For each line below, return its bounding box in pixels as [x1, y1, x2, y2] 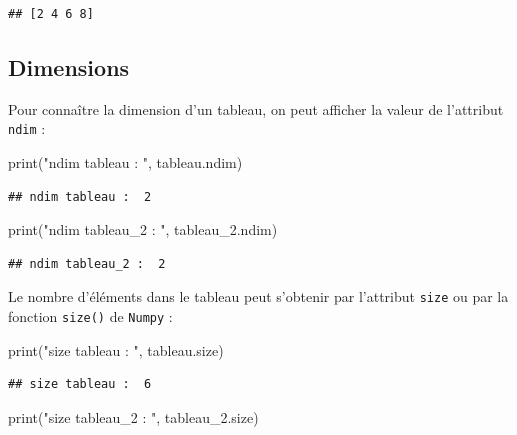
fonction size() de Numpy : [8, 306, 173, 327]
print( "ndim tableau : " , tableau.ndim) [8, 152, 243, 173]
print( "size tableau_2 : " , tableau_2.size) [8, 406, 259, 427]
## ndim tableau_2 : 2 [8, 256, 166, 271]
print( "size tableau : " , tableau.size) [8, 339, 224, 360]
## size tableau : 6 [8, 377, 152, 392]
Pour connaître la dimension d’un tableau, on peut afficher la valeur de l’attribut [8, 98, 504, 119]
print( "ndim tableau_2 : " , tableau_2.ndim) [8, 219, 278, 240]
